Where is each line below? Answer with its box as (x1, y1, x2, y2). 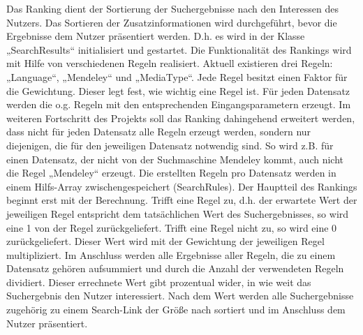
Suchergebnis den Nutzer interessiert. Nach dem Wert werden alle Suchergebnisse (6, 288, 354, 303)
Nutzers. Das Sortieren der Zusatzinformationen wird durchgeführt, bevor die (6, 15, 337, 29)
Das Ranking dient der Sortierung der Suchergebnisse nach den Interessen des (6, 1, 339, 15)
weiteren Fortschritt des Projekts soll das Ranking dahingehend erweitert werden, (6, 110, 355, 125)
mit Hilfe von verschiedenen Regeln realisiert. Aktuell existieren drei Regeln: (6, 56, 333, 70)
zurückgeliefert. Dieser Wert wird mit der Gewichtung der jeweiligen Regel (6, 234, 325, 248)
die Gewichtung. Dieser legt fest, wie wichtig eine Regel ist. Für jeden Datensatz (6, 83, 350, 98)
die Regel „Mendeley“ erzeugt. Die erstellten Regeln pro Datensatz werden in (6, 165, 336, 180)
